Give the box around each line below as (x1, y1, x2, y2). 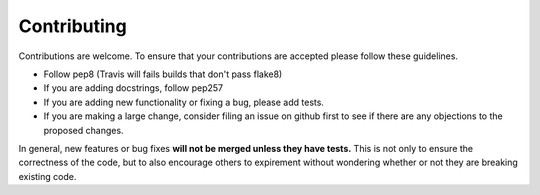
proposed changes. (43, 124, 124, 136)
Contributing (18, 15, 127, 37)
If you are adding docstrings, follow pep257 (43, 82, 224, 94)
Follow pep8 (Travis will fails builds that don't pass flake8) (43, 68, 283, 80)
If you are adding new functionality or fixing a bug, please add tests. (43, 96, 325, 108)
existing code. (18, 170, 77, 182)
